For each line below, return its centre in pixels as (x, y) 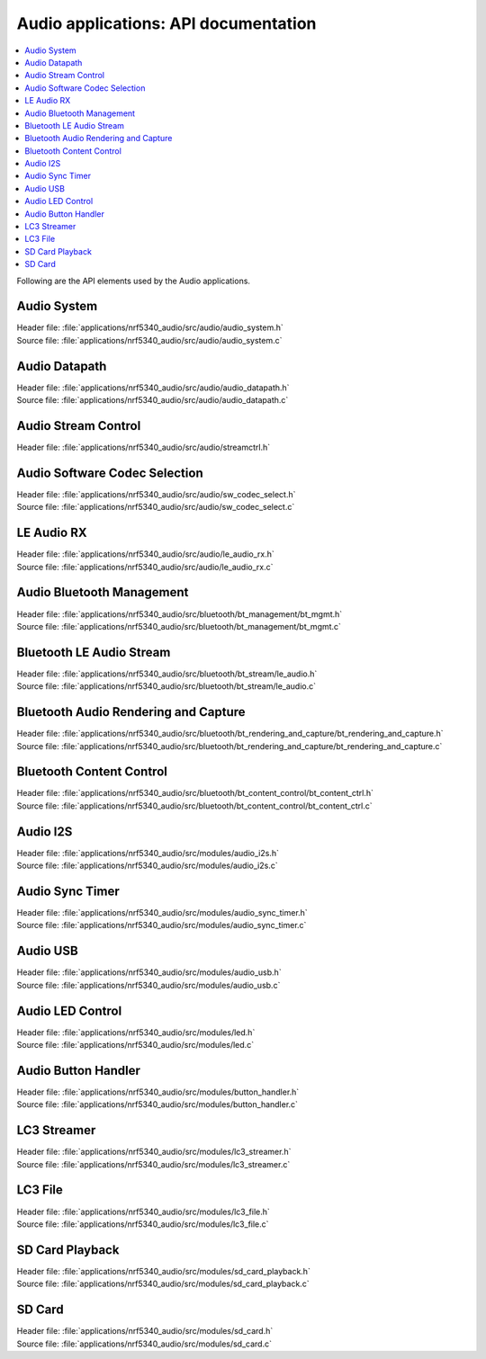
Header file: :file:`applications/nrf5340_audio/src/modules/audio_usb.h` (149, 972)
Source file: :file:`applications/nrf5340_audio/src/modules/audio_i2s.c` (147, 866)
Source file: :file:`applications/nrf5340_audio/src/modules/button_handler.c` (157, 1104)
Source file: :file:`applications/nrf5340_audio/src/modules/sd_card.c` (144, 1344)
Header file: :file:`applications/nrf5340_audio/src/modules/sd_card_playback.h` (163, 1271)
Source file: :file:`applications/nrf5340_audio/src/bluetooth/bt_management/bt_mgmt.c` (179, 626)
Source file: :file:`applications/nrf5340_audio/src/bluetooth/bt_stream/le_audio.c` (166, 686)
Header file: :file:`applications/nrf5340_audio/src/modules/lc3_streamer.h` (154, 1152)
